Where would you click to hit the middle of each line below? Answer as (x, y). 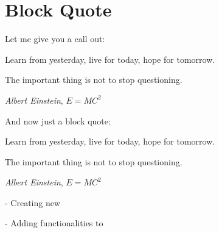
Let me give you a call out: (55, 39)
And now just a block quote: (58, 120)
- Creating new (33, 202)
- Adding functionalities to (54, 223)
